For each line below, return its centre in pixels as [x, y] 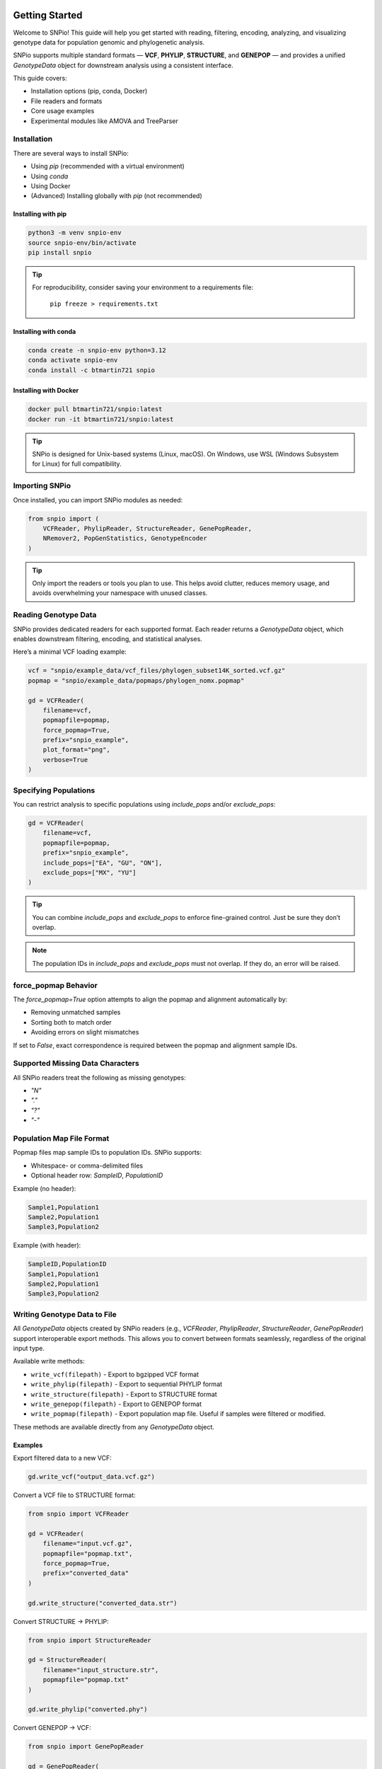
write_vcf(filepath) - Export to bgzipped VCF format [115, 1374]
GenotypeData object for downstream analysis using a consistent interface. [123, 65]
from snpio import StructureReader [89, 1640]
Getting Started [48, 15]
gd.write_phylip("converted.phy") [88, 1710]
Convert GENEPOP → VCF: [52, 1728]
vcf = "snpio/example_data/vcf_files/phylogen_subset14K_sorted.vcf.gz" [157, 671]
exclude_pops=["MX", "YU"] [90, 872]
